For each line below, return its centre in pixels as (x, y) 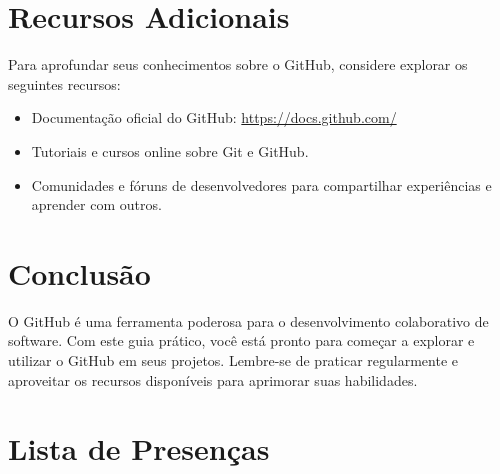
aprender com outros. (96, 204)
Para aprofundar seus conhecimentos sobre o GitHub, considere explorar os (238, 64)
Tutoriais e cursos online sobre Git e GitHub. (170, 150)
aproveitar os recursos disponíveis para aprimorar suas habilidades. (213, 379)
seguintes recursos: (64, 83)
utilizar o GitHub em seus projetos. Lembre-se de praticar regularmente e (233, 360)
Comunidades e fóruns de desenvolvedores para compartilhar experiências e (261, 184)
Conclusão (79, 272)
